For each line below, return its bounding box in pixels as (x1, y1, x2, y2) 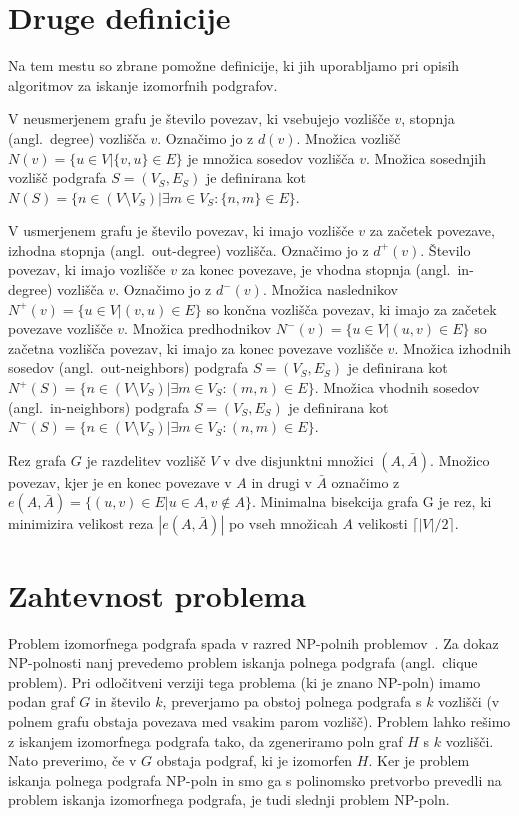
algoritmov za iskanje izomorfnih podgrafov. (8, 74, 278, 95)
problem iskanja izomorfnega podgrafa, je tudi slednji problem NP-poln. (8, 789, 450, 810)
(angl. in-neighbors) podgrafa (8, 396, 190, 417)
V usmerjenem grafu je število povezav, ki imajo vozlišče (8, 220, 354, 241)
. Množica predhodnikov (124, 318, 272, 339)
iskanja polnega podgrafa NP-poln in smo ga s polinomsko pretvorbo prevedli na (8, 769, 502, 790)
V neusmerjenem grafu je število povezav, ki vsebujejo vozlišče (8, 108, 390, 129)
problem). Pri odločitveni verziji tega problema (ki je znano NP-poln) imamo (8, 671, 481, 692)
